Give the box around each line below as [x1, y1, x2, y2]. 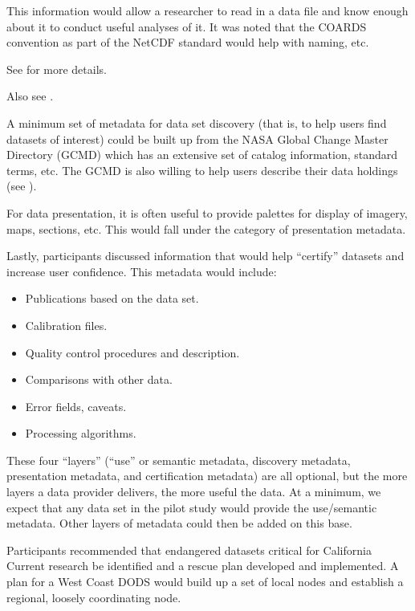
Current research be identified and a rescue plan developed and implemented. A [6, 557, 399, 574]
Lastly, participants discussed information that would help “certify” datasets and [6, 247, 405, 264]
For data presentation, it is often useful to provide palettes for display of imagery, [6, 204, 408, 221]
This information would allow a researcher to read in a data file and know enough [6, 2, 409, 18]
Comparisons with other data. [25, 371, 173, 388]
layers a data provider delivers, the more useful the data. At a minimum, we [6, 483, 381, 500]
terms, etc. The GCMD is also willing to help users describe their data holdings [6, 161, 398, 178]
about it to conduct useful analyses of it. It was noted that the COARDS [6, 18, 367, 35]
